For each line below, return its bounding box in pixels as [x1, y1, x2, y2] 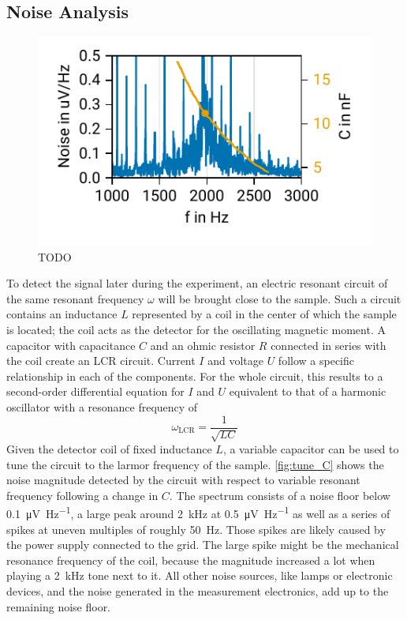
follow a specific [278, 352, 354, 369]
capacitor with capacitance [6, 336, 136, 353]
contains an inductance [6, 306, 118, 322]
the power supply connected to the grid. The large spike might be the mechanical [6, 536, 399, 553]
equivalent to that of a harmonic [229, 383, 386, 400]
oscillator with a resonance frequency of [6, 398, 198, 415]
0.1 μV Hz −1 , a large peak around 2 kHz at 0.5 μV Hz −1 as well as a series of [6, 503, 390, 522]
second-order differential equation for [6, 383, 185, 400]
